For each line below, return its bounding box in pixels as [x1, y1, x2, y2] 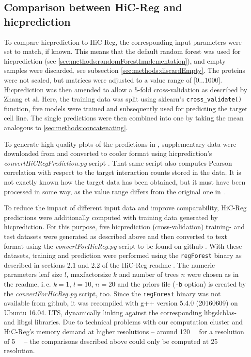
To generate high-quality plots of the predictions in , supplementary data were [4, 138, 236, 149]
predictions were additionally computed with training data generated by [4, 212, 218, 222]
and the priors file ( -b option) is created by [117, 278, 246, 289]
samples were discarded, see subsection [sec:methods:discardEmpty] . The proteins [4, 65, 246, 75]
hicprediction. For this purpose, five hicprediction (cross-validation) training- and [4, 221, 245, 232]
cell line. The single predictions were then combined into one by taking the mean [4, 113, 244, 123]
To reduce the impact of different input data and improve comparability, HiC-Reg [4, 203, 247, 213]
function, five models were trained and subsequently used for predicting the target [4, 103, 248, 113]
